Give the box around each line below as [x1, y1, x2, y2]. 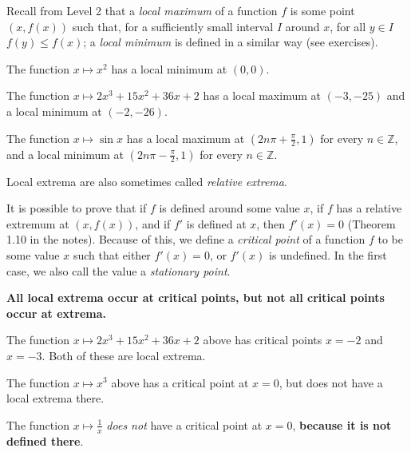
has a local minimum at [111, 60, 227, 77]
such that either [73, 246, 151, 263]
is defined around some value [159, 200, 300, 216]
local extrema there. [6, 390, 105, 406]
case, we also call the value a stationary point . [6, 262, 231, 279]
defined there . [6, 432, 84, 449]
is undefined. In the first [268, 246, 387, 263]
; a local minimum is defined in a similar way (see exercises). [83, 34, 378, 50]
